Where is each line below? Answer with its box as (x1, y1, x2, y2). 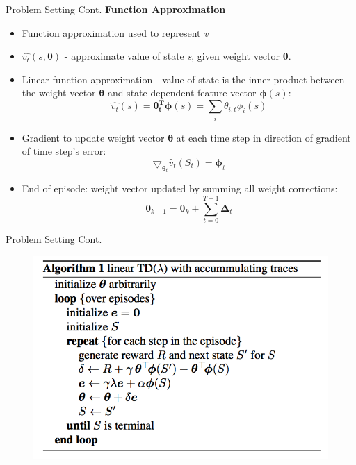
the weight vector (22, 85, 96, 100)
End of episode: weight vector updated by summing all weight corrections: (22, 181, 338, 196)
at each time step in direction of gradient (176, 130, 351, 144)
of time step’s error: (22, 144, 106, 158)
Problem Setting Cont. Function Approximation (6, 2, 226, 16)
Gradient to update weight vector (22, 130, 165, 144)
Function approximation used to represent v (22, 25, 209, 40)
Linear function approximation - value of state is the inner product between (22, 71, 345, 86)
